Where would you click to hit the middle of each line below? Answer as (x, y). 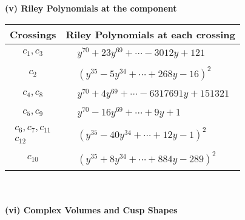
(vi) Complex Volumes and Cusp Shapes (91, 210)
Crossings (33, 34)
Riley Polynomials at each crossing (150, 34)
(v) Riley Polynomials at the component (91, 8)
